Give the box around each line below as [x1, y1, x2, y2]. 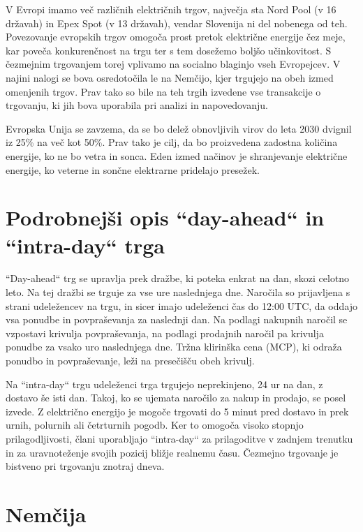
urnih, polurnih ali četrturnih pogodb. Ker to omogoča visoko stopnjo [6, 418, 304, 432]
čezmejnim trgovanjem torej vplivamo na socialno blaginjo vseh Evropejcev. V [6, 57, 341, 71]
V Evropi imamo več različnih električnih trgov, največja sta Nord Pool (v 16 [6, 2, 336, 16]
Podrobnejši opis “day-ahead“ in [6, 203, 325, 232]
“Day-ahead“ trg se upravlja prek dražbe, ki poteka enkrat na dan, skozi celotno [6, 271, 350, 286]
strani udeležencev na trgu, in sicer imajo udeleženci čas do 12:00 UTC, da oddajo [6, 298, 357, 313]
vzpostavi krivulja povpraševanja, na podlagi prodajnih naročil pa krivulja [6, 325, 324, 340]
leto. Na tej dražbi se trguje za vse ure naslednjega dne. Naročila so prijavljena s [6, 285, 350, 300]
